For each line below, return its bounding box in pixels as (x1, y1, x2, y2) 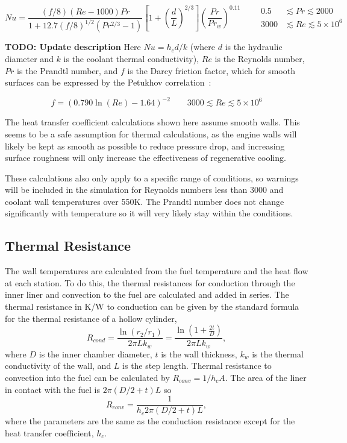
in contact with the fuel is (5, 383, 100, 395)
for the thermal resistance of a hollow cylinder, (5, 312, 177, 324)
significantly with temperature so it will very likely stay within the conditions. (5, 207, 293, 219)
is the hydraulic (225, 40, 283, 53)
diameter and (5, 52, 54, 65)
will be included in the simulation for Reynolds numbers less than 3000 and (5, 183, 284, 196)
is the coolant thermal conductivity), (63, 52, 199, 65)
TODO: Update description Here (5, 40, 141, 53)
